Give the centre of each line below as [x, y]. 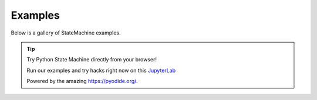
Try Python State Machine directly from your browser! [92, 60]
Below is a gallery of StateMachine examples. [66, 33]
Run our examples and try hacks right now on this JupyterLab [101, 70]
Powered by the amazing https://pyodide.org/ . [82, 81]
